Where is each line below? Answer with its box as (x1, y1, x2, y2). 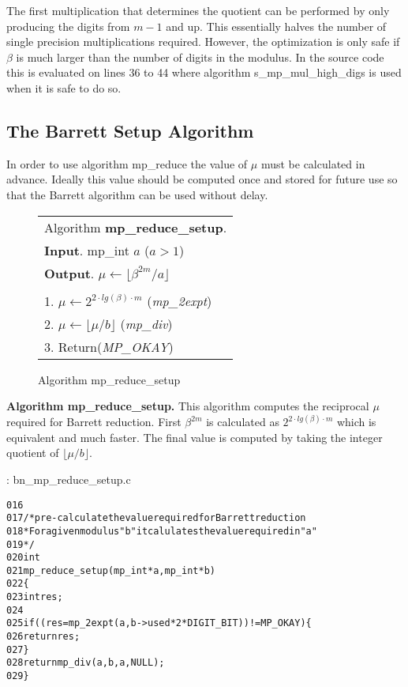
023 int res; (6, 591, 63, 603)
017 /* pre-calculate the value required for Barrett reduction (6, 512, 306, 524)
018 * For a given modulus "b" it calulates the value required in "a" (6, 525, 317, 537)
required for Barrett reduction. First (6, 413, 182, 430)
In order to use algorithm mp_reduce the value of (6, 155, 248, 172)
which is (336, 413, 376, 430)
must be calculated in (260, 155, 365, 172)
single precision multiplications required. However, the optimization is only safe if (6, 33, 400, 50)
